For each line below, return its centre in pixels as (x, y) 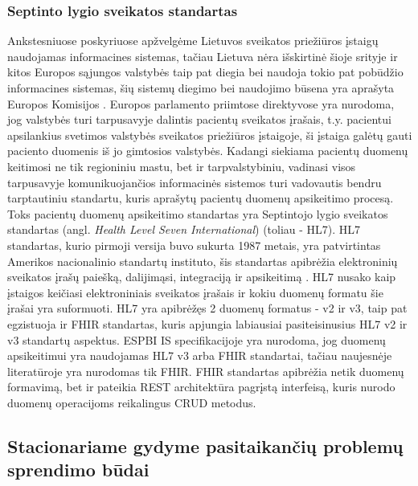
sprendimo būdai (78, 470)
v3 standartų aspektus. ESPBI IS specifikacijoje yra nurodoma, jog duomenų (197, 339)
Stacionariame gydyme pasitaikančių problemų (205, 445)
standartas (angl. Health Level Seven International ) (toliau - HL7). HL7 (184, 229)
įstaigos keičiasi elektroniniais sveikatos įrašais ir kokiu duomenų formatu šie (195, 292)
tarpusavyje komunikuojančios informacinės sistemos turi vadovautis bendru (195, 182)
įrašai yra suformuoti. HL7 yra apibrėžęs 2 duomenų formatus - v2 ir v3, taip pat (207, 308)
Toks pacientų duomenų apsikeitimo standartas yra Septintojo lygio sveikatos (198, 213)
